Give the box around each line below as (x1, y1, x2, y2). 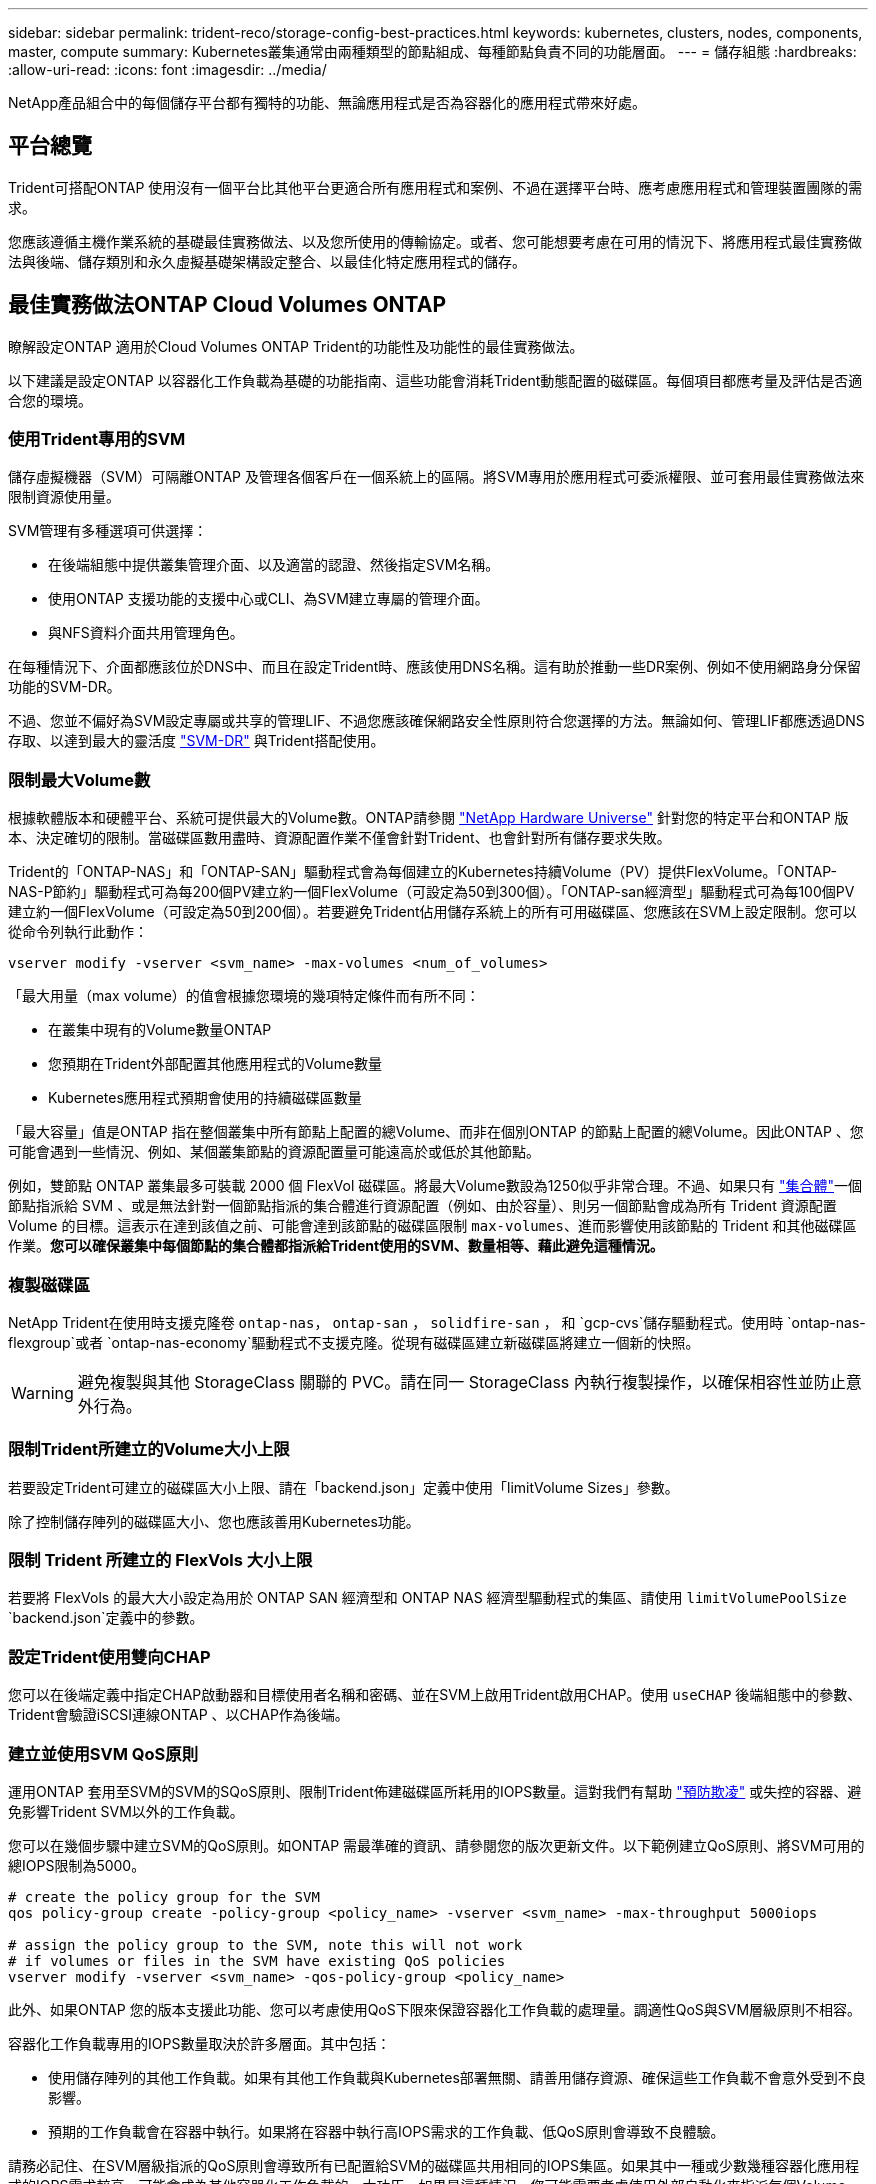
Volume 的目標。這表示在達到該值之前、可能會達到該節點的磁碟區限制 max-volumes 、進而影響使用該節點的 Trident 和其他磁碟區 (8, 1217, 857, 1235)
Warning (11, 1382, 74, 1403)
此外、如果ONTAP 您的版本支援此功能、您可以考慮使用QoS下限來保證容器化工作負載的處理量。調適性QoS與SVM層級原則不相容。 (8, 2000, 862, 2018)
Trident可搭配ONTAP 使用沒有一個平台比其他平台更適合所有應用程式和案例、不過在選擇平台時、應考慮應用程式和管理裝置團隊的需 (8, 178, 863, 196)
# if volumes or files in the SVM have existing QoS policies (8, 1952, 506, 1969)
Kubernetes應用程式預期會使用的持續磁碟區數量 (48, 1089, 362, 1107)
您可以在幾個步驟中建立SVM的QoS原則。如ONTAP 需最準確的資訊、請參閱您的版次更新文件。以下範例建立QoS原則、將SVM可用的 (8, 1836, 865, 1854)
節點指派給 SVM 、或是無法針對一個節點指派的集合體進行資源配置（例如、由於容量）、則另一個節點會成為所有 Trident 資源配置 (8, 1197, 837, 1215)
